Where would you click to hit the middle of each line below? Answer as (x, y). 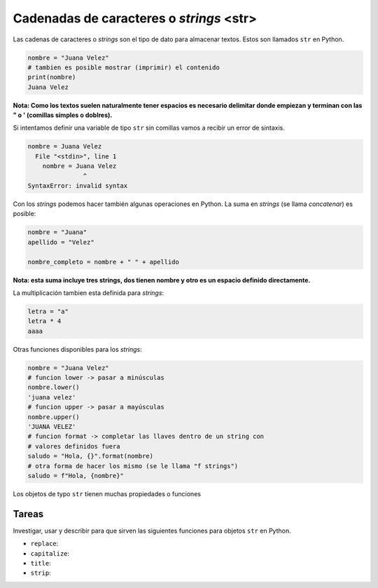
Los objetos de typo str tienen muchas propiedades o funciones (107, 493)
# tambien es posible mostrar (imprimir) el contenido (124, 67)
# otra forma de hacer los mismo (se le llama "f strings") (133, 466)
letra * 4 (44, 321)
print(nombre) (52, 77)
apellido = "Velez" (61, 242)
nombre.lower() (54, 388)
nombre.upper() (54, 417)
